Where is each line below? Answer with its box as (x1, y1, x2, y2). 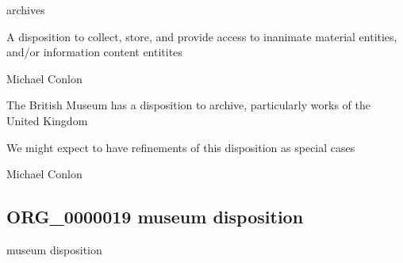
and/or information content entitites (6, 44, 182, 60)
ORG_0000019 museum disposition (6, 204, 304, 229)
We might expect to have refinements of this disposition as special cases (6, 139, 355, 155)
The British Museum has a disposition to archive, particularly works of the (6, 97, 370, 113)
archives (6, 2, 45, 17)
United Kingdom (6, 112, 88, 128)
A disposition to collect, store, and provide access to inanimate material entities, (6, 28, 397, 44)
